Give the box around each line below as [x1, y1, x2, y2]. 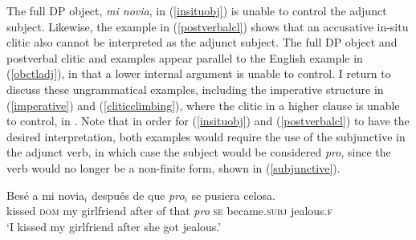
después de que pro [91, 186, 185, 203]
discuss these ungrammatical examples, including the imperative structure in [6, 80, 384, 97]
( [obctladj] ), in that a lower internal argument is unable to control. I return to [6, 65, 391, 82]
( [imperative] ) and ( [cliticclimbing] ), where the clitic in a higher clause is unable [6, 96, 400, 113]
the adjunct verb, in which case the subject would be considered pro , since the [6, 144, 391, 161]
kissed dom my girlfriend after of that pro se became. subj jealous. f [6, 202, 332, 219]
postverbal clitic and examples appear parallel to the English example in [6, 49, 363, 66]
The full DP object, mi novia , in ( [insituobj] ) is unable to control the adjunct [6, 2, 387, 18]
